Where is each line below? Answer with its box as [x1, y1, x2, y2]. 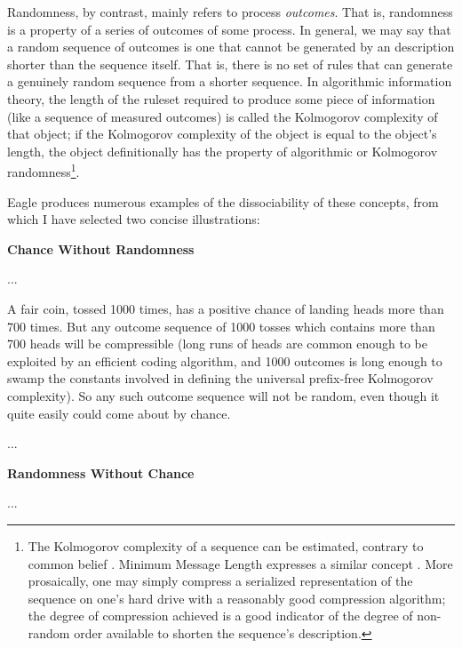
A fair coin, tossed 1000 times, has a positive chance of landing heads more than [7, 299, 444, 317]
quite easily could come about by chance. [7, 404, 231, 422]
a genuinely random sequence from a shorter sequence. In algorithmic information [7, 72, 452, 91]
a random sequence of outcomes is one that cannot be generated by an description [7, 37, 455, 56]
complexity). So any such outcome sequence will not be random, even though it [7, 386, 440, 404]
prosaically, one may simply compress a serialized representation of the [28, 572, 413, 590]
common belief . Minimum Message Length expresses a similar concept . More [28, 554, 453, 572]
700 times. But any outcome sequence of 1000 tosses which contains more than [7, 316, 435, 335]
